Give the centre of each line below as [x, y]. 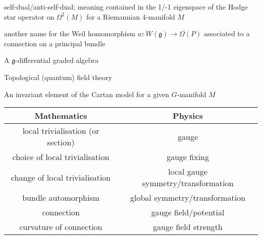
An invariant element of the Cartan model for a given [87, 94]
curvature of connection [61, 227]
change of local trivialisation [61, 177]
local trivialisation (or [61, 131]
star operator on [29, 16]
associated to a [227, 33]
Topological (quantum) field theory [58, 77]
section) [61, 142]
